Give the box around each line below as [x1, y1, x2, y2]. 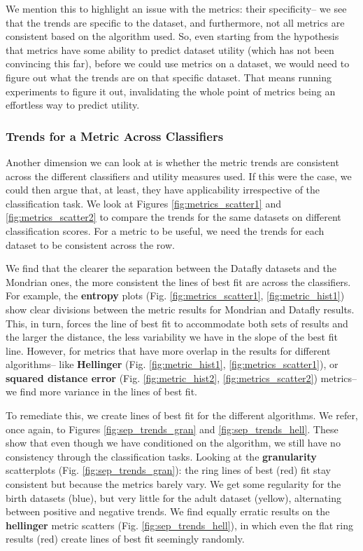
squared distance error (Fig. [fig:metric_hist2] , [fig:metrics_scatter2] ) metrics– [6, 370, 357, 385]
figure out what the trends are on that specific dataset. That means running [6, 69, 332, 84]
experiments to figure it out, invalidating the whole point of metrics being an [6, 83, 336, 98]
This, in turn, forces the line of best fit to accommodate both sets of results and [6, 315, 348, 330]
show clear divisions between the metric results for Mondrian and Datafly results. [6, 301, 355, 316]
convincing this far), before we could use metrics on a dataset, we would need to [6, 56, 350, 71]
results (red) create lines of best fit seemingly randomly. [6, 531, 245, 546]
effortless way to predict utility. [6, 97, 140, 112]
